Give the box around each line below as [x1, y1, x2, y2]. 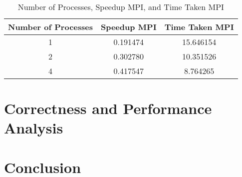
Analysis [4, 117, 63, 138]
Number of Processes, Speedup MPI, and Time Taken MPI [17, 1, 224, 12]
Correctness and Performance [4, 98, 212, 118]
